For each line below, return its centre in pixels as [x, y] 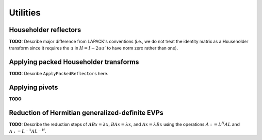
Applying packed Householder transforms [74, 62]
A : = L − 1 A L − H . [28, 131]
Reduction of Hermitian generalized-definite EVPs [86, 113]
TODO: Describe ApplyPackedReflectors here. [59, 74]
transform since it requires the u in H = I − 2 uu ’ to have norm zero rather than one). [93, 48]
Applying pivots [33, 87]
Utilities [25, 13]
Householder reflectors [45, 30]
